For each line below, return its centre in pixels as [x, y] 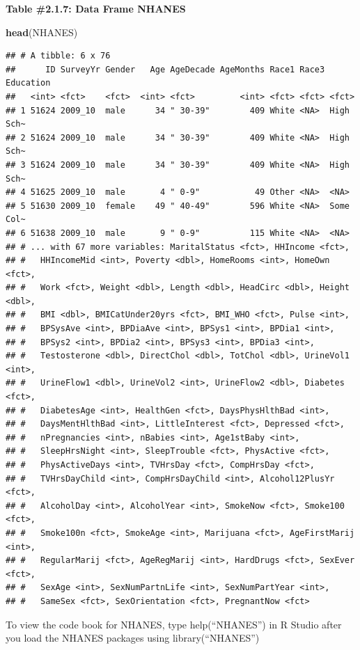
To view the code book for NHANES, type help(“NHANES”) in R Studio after [174, 624]
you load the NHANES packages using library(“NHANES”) [133, 638]
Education [28, 83]
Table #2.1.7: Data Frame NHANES [96, 8]
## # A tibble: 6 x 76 [58, 56]
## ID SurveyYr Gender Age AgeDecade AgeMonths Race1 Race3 [165, 69]
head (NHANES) [42, 32]
